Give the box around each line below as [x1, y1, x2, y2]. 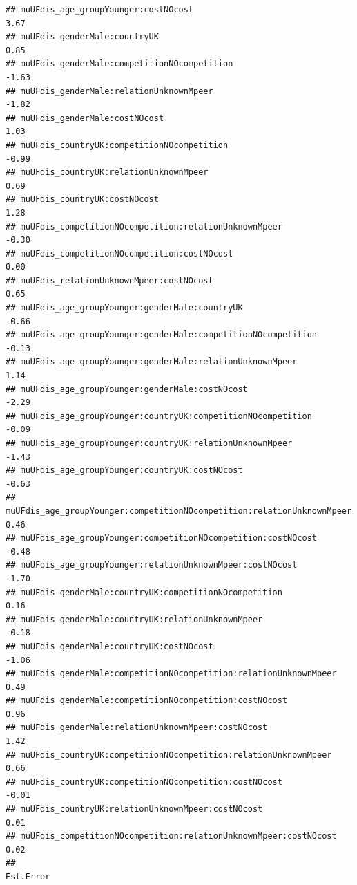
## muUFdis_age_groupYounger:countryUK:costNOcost [6, 465, 243, 476]
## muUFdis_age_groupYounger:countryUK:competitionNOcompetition [6, 411, 312, 421]
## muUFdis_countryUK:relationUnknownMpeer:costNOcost [6, 804, 263, 814]
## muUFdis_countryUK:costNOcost [6, 194, 159, 205]
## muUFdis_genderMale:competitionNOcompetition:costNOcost [6, 696, 288, 706]
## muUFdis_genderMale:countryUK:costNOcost [6, 641, 213, 651]
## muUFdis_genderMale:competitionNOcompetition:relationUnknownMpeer [6, 669, 337, 679]
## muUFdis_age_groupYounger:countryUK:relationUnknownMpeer [6, 438, 293, 448]
